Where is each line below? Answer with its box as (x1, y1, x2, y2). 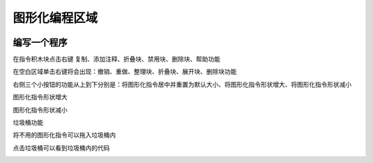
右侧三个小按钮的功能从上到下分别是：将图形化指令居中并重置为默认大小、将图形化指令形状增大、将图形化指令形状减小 (12, 80, 352, 88)
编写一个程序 (12, 37, 68, 48)
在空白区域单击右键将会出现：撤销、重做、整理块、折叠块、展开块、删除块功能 (12, 68, 237, 76)
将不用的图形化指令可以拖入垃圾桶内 (12, 131, 116, 140)
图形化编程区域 (12, 10, 98, 26)
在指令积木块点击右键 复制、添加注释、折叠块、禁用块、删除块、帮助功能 (12, 55, 220, 64)
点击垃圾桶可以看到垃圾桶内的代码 (12, 144, 110, 152)
